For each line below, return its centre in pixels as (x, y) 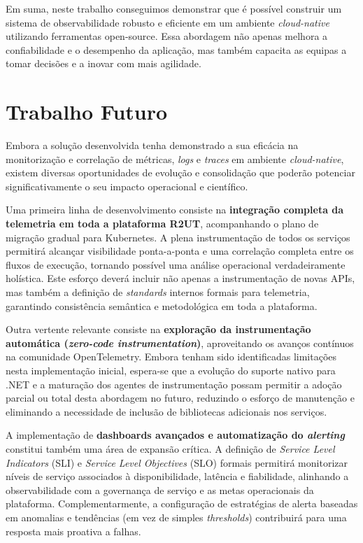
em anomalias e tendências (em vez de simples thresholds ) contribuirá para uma (176, 517)
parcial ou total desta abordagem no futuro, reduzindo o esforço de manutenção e (180, 398)
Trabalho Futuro (87, 112)
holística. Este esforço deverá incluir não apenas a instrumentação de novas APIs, (180, 278)
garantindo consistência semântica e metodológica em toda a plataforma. (162, 305)
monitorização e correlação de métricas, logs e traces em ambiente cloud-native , (175, 158)
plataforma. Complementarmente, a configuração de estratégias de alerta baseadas (182, 503)
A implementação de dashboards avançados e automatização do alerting (175, 435)
